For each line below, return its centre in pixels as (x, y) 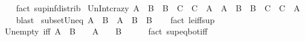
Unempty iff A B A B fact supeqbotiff (106, 31)
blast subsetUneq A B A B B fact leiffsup (115, 19)
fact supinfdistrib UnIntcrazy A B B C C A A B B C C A (158, 8)
